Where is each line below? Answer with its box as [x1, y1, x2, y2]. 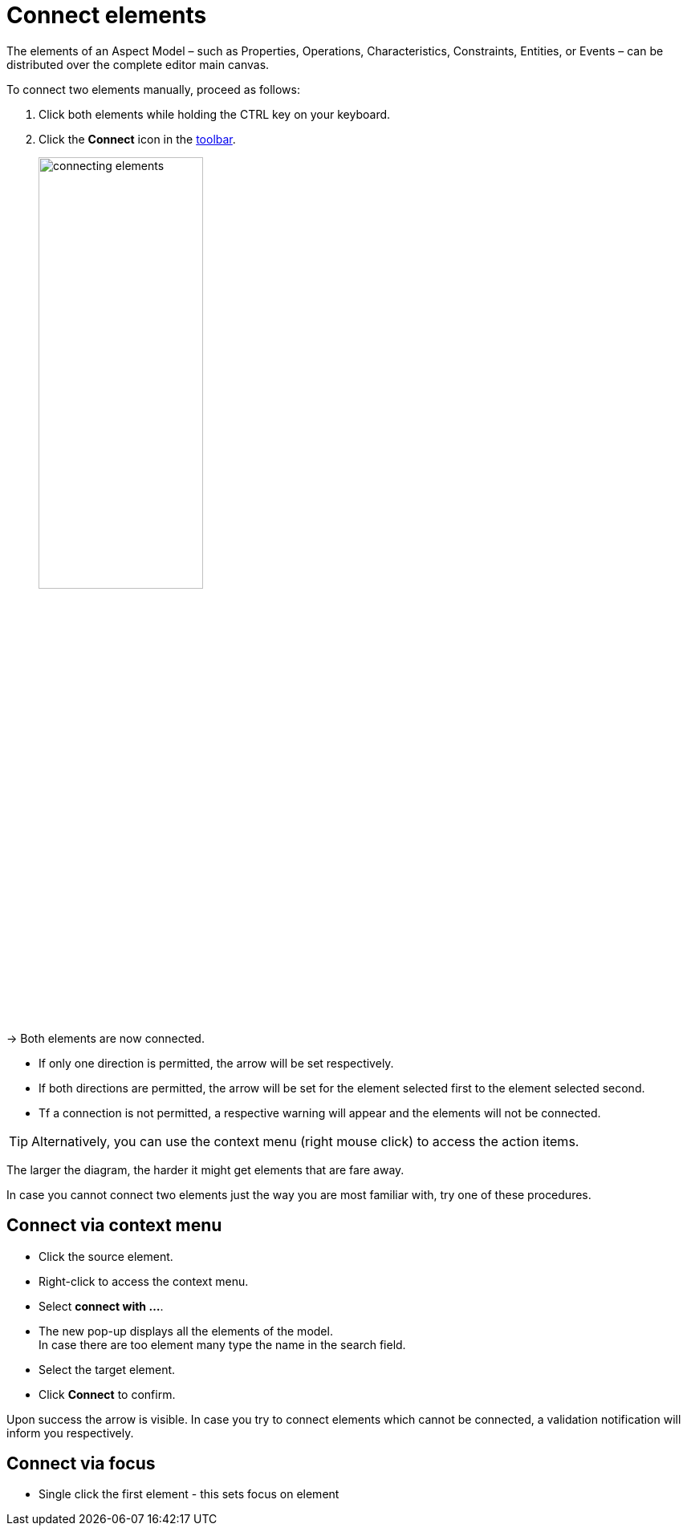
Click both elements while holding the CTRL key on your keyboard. [39, 107, 391, 121]
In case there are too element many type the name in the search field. [39, 1337, 406, 1352]
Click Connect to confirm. [39, 1387, 176, 1401]
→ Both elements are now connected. [6, 1031, 205, 1045]
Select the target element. [39, 1362, 176, 1376]
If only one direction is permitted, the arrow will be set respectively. [39, 1056, 394, 1070]
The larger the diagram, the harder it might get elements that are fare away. [6, 1162, 404, 1177]
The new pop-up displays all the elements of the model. [39, 1323, 333, 1338]
